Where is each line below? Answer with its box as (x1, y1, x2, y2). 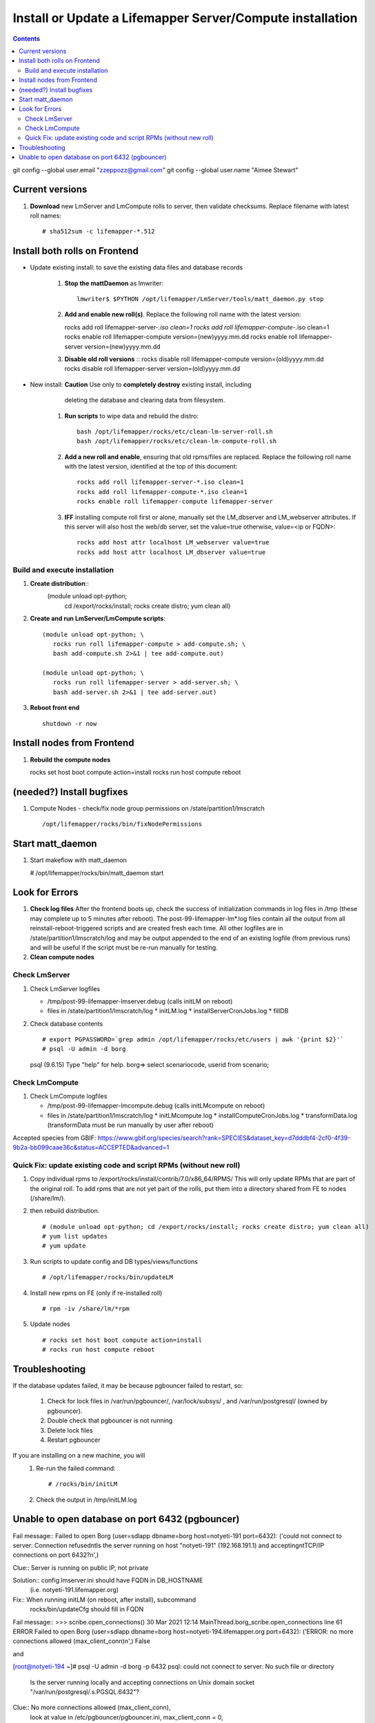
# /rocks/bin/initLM (48, 1480, 118, 1488)
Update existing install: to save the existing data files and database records (30, 263, 243, 272)
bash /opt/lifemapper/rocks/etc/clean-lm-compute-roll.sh (77, 438, 277, 445)
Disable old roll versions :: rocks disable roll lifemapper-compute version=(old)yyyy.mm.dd (64, 355, 324, 363)
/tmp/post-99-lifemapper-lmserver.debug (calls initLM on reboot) (47, 997, 233, 1006)
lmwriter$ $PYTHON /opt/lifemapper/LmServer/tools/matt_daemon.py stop (77, 295, 324, 303)
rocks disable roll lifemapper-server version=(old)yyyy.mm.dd (64, 365, 241, 373)
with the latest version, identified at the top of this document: (64, 462, 238, 471)
